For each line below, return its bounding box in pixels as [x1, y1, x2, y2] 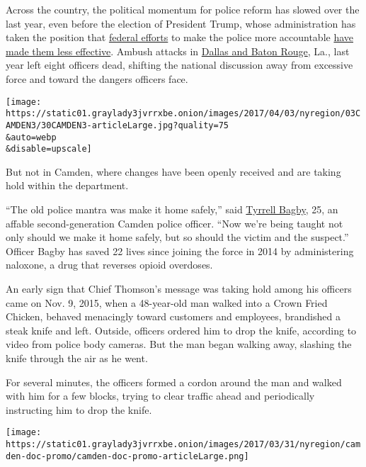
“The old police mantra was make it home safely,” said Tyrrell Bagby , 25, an [6, 202, 338, 217]
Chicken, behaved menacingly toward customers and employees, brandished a [6, 309, 341, 324]
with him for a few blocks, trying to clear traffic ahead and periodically [6, 388, 315, 403]
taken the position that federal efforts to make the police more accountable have [6, 30, 354, 45]
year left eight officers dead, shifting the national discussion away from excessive [6, 57, 353, 72]
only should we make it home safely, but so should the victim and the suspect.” [6, 230, 349, 244]
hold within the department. [6, 178, 129, 193]
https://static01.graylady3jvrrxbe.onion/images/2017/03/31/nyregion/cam [6, 439, 361, 449]
